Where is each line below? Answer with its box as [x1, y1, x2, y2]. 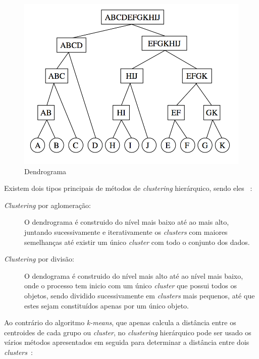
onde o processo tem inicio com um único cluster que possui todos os [24, 280, 237, 291]
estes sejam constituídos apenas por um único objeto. [24, 300, 189, 311]
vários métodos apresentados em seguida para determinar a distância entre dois [4, 337, 249, 347]
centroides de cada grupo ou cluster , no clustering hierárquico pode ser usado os [4, 327, 251, 337]
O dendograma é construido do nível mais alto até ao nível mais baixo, [24, 270, 243, 281]
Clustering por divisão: [4, 253, 74, 264]
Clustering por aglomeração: [4, 199, 91, 210]
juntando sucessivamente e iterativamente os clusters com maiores [24, 227, 228, 237]
